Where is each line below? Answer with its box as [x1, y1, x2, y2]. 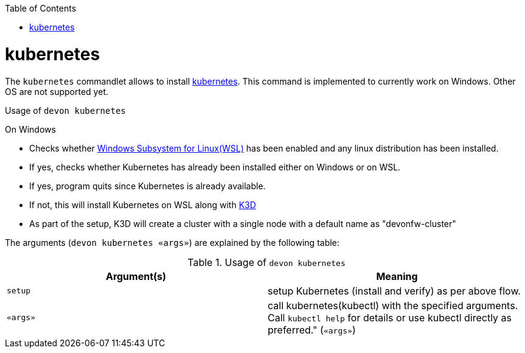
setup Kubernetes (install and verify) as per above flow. [268, 284, 521, 297]
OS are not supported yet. [5, 86, 108, 97]
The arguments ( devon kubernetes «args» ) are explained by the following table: [5, 237, 339, 248]
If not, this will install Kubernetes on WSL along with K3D [29, 199, 256, 210]
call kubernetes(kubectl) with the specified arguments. [268, 299, 518, 312]
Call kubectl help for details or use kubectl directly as [268, 311, 512, 324]
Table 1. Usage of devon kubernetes [187, 256, 346, 268]
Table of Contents [5, 3, 77, 13]
